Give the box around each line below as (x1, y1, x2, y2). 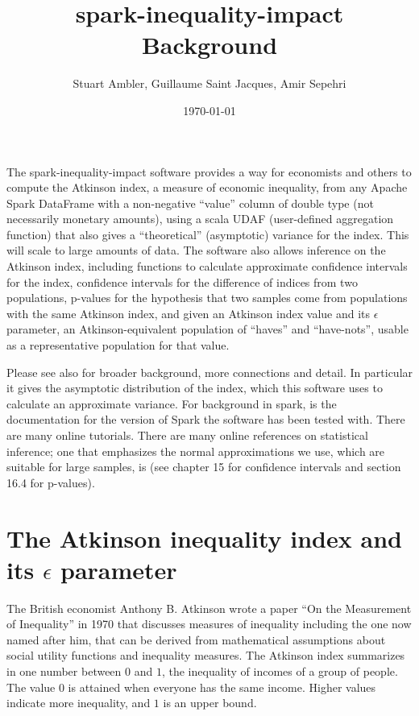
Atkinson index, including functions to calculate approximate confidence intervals (6, 258, 408, 275)
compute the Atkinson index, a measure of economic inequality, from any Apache (6, 179, 408, 196)
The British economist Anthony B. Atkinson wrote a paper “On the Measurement (6, 599, 412, 616)
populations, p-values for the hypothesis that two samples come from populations (6, 289, 408, 306)
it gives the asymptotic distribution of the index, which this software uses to (6, 379, 383, 396)
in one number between (6, 663, 122, 680)
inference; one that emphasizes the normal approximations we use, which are (6, 442, 385, 459)
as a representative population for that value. (6, 337, 230, 354)
